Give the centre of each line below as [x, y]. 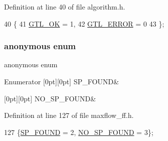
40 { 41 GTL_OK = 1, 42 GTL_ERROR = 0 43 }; [84, 23]
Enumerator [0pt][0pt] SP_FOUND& [62, 81]
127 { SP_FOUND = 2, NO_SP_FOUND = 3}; [79, 132]
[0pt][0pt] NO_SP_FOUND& [50, 98]
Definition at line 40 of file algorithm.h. [65, 7]
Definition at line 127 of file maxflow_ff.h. [69, 115]
